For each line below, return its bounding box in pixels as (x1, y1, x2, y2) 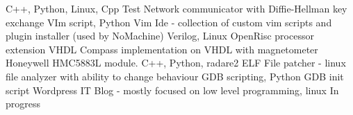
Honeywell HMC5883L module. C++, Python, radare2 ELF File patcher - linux (6, 55, 346, 70)
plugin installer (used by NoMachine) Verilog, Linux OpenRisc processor (6, 28, 314, 43)
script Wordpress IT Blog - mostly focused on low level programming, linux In (6, 82, 339, 97)
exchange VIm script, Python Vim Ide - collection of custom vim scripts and (6, 15, 332, 29)
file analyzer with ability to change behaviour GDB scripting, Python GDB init (6, 69, 344, 83)
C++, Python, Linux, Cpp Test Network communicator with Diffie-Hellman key (6, 1, 347, 15)
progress (6, 96, 41, 111)
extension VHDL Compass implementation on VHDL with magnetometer (6, 42, 318, 56)
